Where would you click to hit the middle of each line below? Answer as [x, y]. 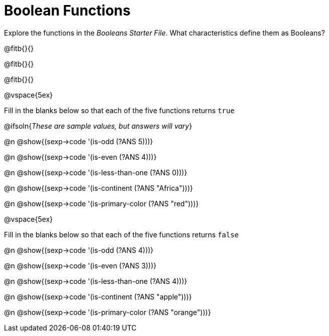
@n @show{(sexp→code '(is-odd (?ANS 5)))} [79, 141]
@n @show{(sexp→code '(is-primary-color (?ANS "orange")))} [108, 312]
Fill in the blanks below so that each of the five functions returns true [119, 110]
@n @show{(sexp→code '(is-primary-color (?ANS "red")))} [101, 203]
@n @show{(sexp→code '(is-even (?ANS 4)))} [80, 157]
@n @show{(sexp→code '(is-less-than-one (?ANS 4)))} [96, 281]
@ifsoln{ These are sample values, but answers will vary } [98, 126]
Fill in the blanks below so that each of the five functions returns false [121, 234]
